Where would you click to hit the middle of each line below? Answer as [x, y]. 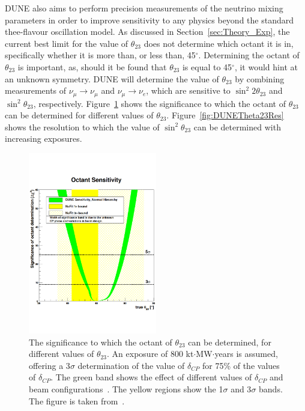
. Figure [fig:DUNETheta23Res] [225, 115]
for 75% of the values [241, 365]
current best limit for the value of [67, 43]
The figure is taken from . [77, 400]
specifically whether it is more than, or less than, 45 [100, 55]
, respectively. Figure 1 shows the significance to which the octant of [159, 103]
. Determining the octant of [249, 55]
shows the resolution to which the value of [82, 126]
